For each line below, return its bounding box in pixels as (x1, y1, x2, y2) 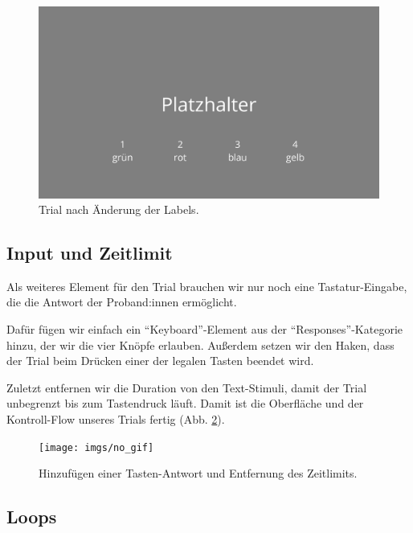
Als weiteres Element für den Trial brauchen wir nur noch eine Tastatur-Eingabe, (6, 277, 407, 294)
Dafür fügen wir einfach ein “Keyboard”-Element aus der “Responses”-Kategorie (6, 321, 403, 338)
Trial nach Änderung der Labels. (39, 201, 199, 218)
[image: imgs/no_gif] (39, 441, 154, 453)
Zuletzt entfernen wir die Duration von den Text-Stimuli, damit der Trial (6, 379, 367, 396)
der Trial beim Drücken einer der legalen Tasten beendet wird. (6, 352, 314, 369)
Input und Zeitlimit (6, 240, 173, 265)
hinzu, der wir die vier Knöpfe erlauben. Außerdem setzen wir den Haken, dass (6, 336, 395, 353)
